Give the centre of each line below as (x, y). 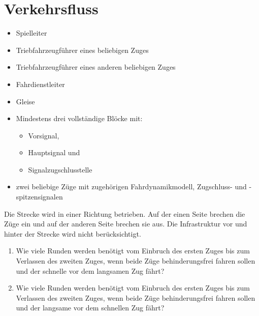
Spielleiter (31, 33)
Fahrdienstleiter (40, 84)
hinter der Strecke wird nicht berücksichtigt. (73, 233)
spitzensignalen (39, 197)
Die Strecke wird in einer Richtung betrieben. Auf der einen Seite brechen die (125, 213)
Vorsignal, (44, 135)
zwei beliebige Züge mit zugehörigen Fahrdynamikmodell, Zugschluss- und (131, 186)
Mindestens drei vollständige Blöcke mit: (79, 118)
